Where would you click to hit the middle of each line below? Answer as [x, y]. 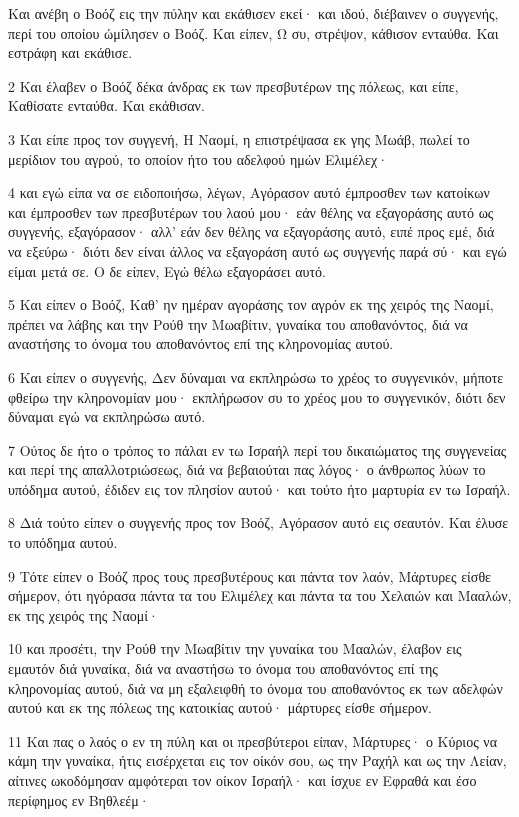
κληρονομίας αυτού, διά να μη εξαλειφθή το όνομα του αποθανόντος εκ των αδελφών [255, 687]
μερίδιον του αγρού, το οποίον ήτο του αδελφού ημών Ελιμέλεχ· [198, 158]
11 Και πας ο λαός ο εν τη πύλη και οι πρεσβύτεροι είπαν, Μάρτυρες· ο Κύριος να [253, 740]
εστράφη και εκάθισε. [70, 52]
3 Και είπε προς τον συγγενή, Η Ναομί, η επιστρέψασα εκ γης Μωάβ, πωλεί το [239, 138]
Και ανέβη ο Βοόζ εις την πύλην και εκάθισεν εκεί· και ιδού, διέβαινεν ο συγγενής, [253, 13]
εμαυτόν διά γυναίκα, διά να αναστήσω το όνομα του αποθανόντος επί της [223, 668]
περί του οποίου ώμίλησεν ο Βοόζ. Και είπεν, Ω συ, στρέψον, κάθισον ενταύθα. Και [253, 32]
